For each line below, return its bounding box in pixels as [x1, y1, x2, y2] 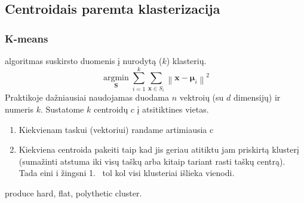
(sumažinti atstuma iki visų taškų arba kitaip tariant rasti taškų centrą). [19, 154, 285, 167]
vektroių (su [179, 91, 224, 104]
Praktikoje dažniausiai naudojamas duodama [5, 91, 170, 104]
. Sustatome [40, 102, 84, 115]
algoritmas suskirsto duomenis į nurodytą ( [5, 54, 162, 66]
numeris [5, 102, 33, 115]
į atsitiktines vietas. [137, 102, 209, 115]
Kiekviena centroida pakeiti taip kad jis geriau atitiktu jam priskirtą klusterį [19, 143, 299, 156]
